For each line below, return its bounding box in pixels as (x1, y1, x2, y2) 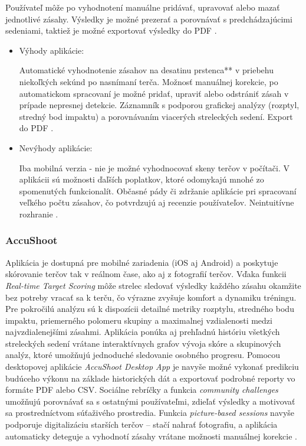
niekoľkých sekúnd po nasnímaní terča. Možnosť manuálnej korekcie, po (19, 75, 278, 87)
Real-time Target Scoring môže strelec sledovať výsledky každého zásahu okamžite (5, 279, 301, 291)
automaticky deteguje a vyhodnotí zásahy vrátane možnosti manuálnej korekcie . (5, 429, 297, 442)
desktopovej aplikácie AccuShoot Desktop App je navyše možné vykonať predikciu (5, 360, 299, 373)
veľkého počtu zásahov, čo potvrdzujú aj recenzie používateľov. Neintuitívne (19, 196, 294, 209)
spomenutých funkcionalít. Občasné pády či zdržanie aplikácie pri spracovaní (19, 184, 297, 197)
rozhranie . (19, 207, 58, 220)
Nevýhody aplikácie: (19, 141, 93, 154)
